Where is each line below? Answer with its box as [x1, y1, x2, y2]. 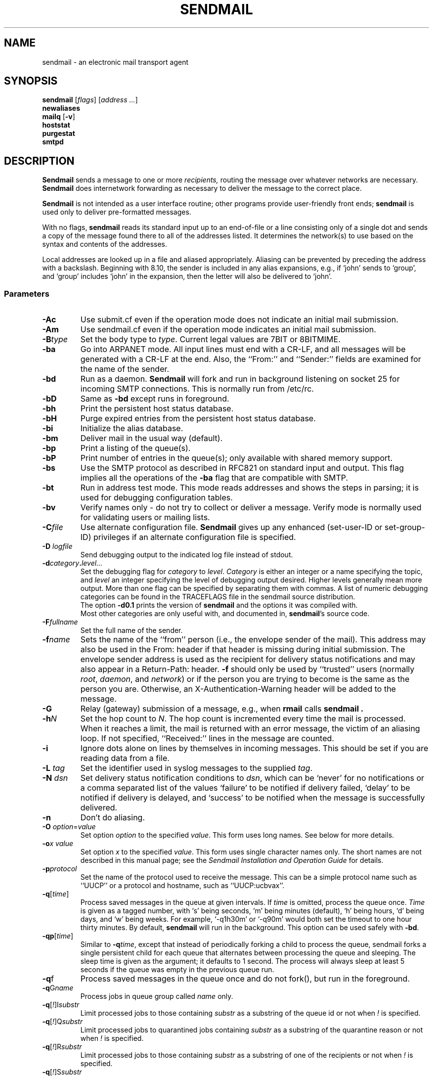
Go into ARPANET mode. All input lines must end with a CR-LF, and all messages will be [80, 344, 406, 355]
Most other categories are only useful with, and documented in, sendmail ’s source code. [80, 609, 370, 618]
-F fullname [42, 618, 78, 627]
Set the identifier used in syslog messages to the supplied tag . [80, 763, 313, 773]
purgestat [42, 129, 75, 138]
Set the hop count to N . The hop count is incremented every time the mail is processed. [80, 714, 406, 724]
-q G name [42, 984, 74, 992]
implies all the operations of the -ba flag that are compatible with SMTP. [80, 473, 348, 483]
